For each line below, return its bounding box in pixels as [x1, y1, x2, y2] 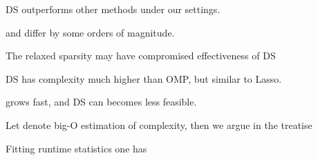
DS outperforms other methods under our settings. [6, 2, 221, 16]
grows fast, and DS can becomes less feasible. [6, 94, 197, 109]
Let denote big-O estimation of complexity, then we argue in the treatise [6, 117, 312, 132]
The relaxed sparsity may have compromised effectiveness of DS [6, 48, 276, 63]
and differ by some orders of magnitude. [6, 25, 175, 39]
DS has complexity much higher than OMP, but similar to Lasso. [6, 71, 282, 86]
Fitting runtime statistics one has [6, 141, 147, 155]
